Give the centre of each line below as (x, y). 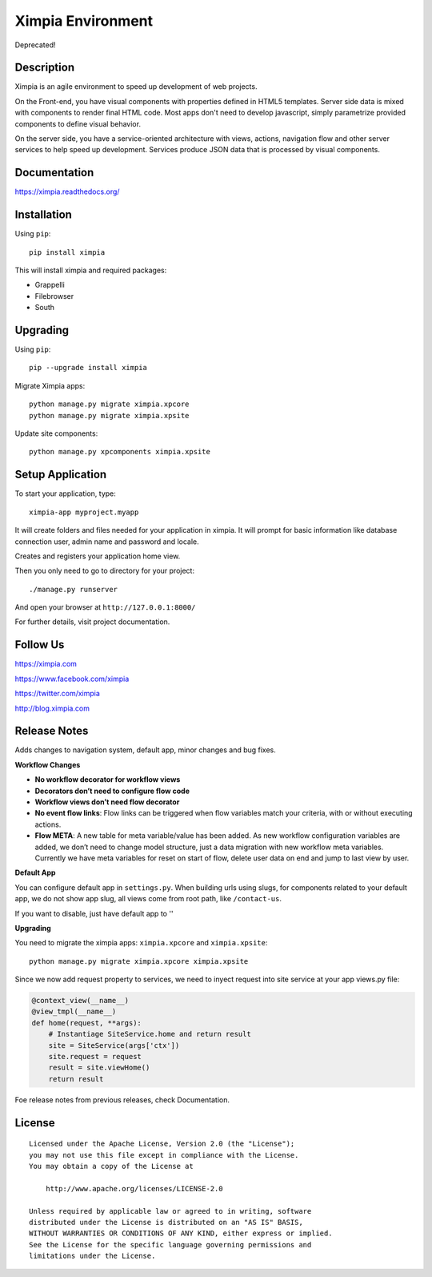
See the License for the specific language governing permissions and (170, 1245)
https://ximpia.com (46, 664)
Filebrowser (54, 296)
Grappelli (50, 285)
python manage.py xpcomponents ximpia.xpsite (120, 452)
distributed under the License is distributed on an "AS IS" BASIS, (166, 1222)
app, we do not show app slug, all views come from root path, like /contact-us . (148, 899)
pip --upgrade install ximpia (88, 368)
